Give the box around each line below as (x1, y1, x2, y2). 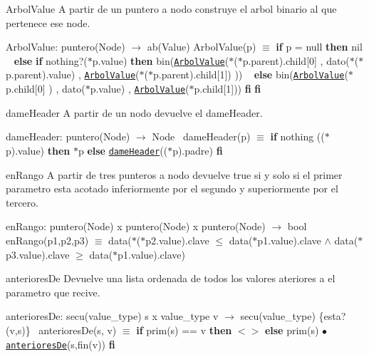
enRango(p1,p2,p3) (6, 232, 89, 247)
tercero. (6, 195, 38, 209)
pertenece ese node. (6, 15, 90, 30)
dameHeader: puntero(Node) (6, 129, 130, 144)
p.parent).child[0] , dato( (242, 53, 350, 68)
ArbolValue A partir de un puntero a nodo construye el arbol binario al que (6, 1, 337, 16)
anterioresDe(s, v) (38, 322, 117, 337)
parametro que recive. (6, 284, 100, 299)
